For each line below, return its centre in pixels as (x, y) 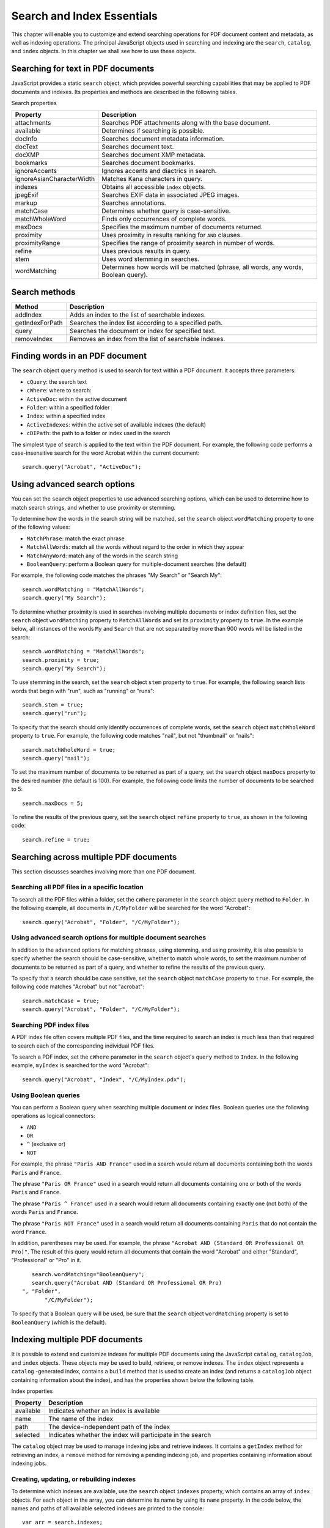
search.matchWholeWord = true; (69, 750)
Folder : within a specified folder (68, 407)
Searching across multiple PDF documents (94, 857)
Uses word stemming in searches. (151, 259)
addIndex (28, 315)
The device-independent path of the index (109, 1427)
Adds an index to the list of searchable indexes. (137, 315)
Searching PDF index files (50, 1025)
